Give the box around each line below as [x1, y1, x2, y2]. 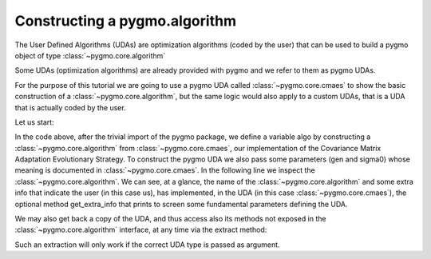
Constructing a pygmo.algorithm [14, 12, 237, 30]
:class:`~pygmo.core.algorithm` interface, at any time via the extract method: [14, 225, 267, 235]
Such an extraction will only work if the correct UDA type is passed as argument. [14, 240, 280, 249]
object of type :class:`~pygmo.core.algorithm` [14, 50, 166, 60]
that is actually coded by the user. [14, 102, 127, 112]
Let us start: [14, 117, 55, 127]
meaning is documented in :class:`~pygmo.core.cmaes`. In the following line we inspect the [14, 165, 315, 175]
